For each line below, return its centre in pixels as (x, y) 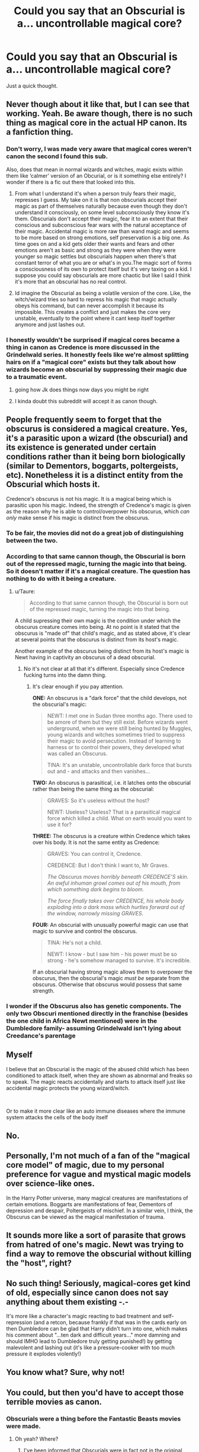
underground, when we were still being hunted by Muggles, (120, 728)
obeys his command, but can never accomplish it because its (89, 306)
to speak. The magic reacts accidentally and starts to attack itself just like (96, 1081)
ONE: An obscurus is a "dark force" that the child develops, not (110, 698)
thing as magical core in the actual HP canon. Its (97, 123)
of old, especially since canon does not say (87, 1292)
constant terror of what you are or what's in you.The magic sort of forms (103, 262)
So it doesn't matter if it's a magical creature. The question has (98, 571)
